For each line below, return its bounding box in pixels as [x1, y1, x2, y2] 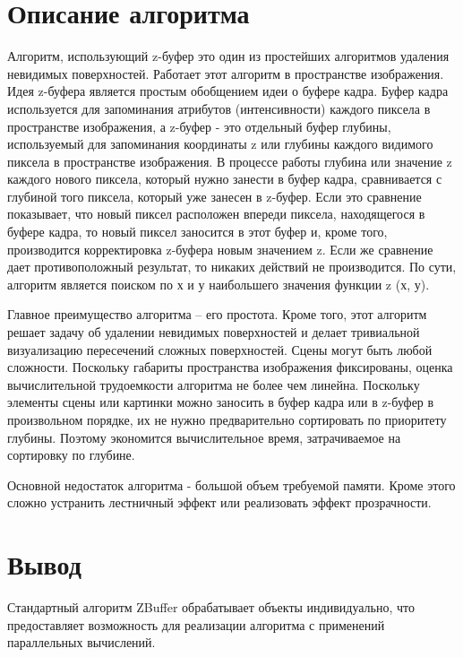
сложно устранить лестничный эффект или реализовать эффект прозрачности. [7, 493, 432, 512]
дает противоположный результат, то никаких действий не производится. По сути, [7, 257, 457, 276]
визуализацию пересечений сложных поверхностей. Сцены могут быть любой [7, 340, 433, 359]
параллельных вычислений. [7, 633, 156, 652]
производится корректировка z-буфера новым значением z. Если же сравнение [7, 239, 433, 258]
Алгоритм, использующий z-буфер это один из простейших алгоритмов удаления [7, 47, 450, 65]
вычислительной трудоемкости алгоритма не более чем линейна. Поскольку [7, 375, 420, 393]
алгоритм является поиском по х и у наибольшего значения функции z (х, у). [7, 274, 430, 293]
